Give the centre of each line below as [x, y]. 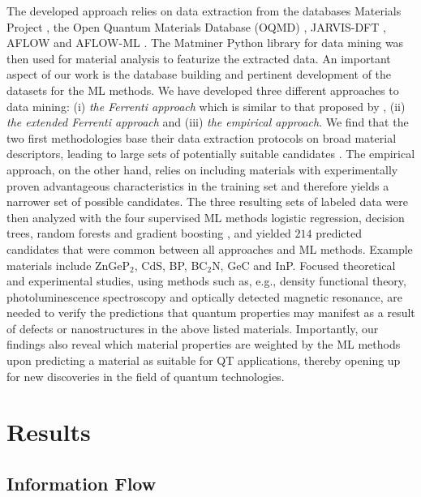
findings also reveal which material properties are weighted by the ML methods [204, 344]
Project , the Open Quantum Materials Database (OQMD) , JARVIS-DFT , [196, 26]
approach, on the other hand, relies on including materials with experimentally [202, 169]
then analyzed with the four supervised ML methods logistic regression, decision [206, 217]
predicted [339, 233]
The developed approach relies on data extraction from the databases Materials [204, 11]
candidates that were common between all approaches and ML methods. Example [210, 248]
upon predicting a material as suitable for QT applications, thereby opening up [204, 360]
